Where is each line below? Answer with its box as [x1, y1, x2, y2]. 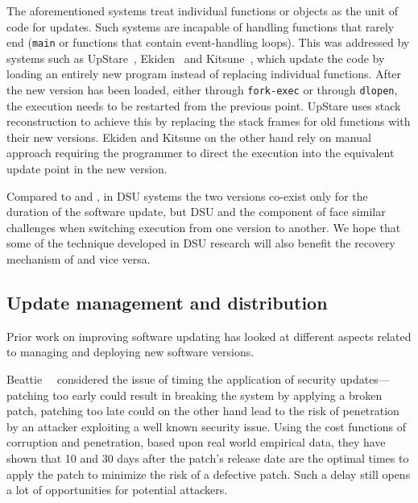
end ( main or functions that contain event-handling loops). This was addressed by [6, 34, 410, 51]
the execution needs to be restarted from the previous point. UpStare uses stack [6, 97, 401, 114]
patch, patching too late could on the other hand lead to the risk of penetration [6, 402, 399, 419]
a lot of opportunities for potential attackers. [6, 481, 228, 498]
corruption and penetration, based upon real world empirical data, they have [6, 434, 386, 451]
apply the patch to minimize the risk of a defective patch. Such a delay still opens [6, 465, 411, 482]
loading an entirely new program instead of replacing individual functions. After [6, 65, 402, 82]
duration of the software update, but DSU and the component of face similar [6, 203, 386, 220]
